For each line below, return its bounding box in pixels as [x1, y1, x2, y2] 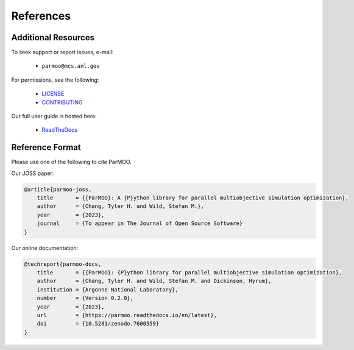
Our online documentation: [11, 244, 79, 251]
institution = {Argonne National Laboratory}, [37, 286, 179, 293]
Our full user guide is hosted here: [11, 113, 97, 120]
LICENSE [41, 90, 65, 98]
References [11, 9, 71, 23]
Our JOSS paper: [11, 170, 54, 177]
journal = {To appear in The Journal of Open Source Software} [37, 220, 243, 227]
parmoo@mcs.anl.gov [41, 63, 100, 70]
